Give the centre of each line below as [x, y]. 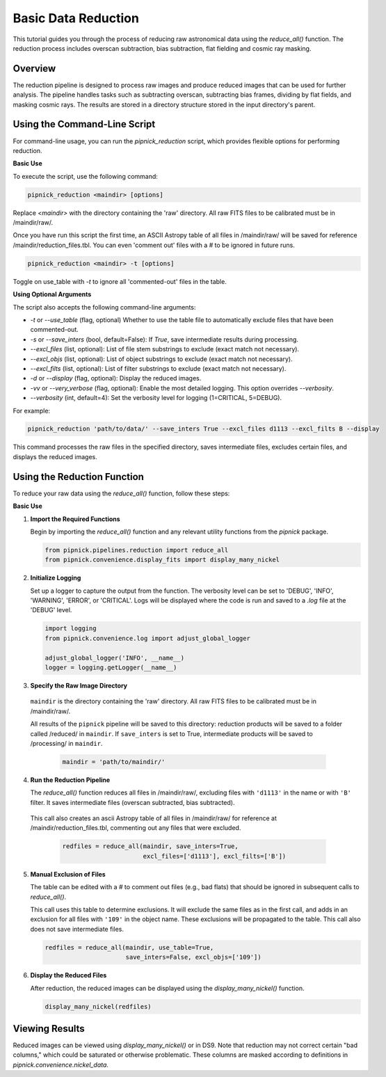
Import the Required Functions [75, 519]
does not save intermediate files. [77, 929]
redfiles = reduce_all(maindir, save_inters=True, [151, 846]
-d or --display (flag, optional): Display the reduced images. [116, 378]
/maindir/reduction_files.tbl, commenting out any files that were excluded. [136, 828]
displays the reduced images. [55, 456]
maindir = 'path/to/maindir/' [114, 761]
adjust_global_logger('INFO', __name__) [114, 658]
